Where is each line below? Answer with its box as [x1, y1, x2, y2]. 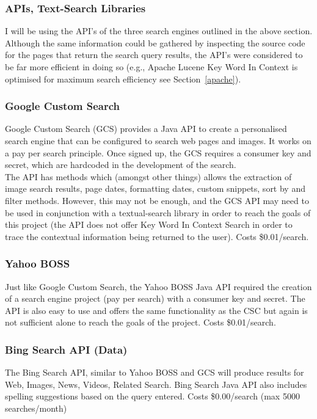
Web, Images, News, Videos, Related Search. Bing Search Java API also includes [5, 377, 307, 390]
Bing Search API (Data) [5, 341, 128, 357]
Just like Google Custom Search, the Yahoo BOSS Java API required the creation [5, 280, 312, 293]
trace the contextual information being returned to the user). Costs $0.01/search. [5, 230, 309, 242]
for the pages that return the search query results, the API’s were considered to [5, 48, 303, 61]
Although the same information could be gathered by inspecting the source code [5, 36, 305, 49]
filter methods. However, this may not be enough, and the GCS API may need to [5, 194, 309, 206]
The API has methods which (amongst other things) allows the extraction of [5, 170, 292, 183]
